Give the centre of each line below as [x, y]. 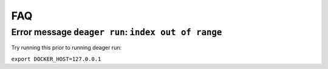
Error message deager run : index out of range [117, 32]
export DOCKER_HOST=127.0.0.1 [56, 59]
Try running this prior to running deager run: [66, 48]
